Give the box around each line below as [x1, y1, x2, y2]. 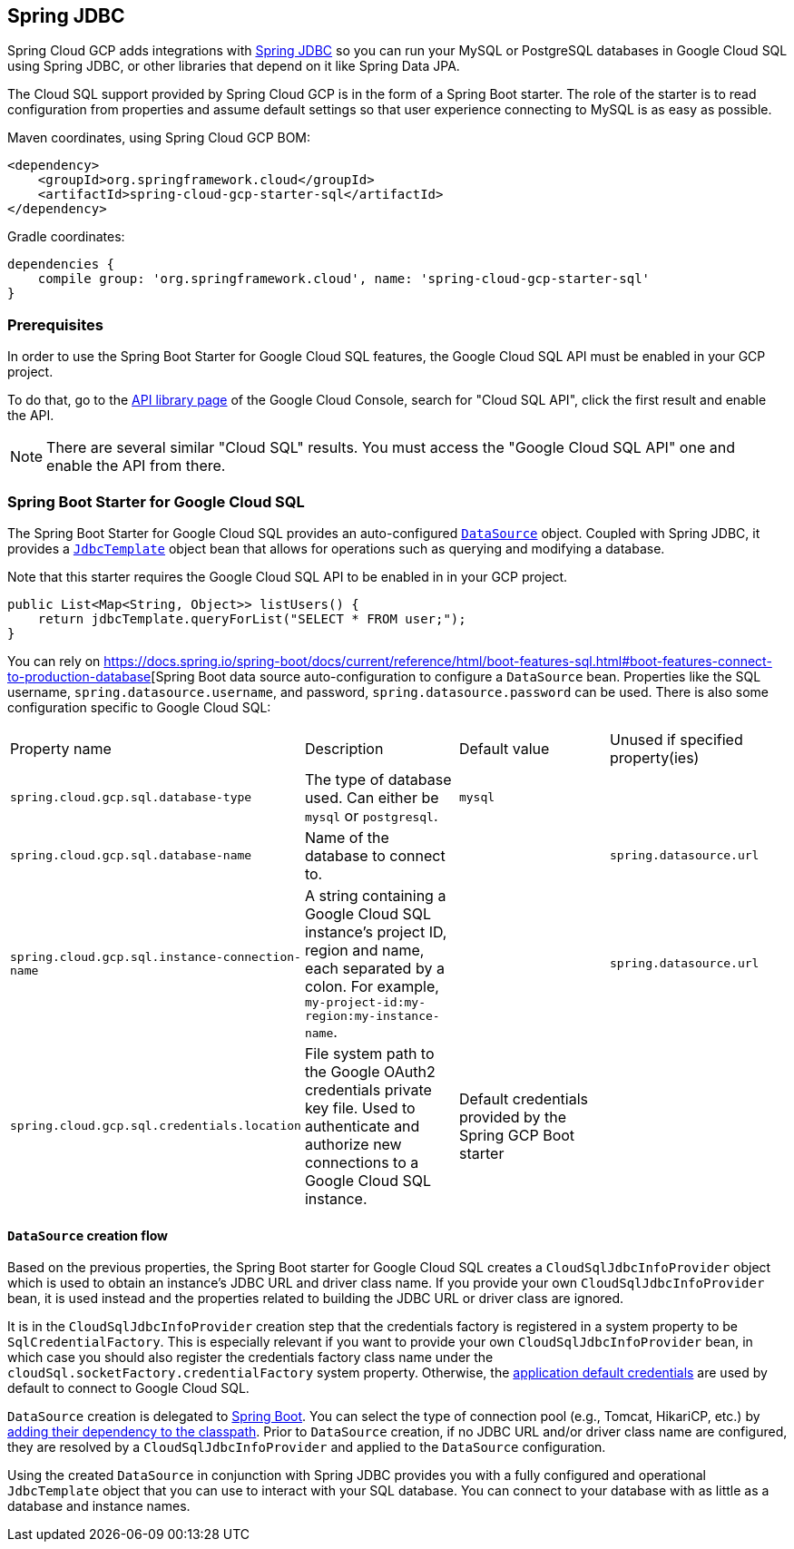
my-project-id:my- [304, 995, 426, 1009]
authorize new [304, 1134, 402, 1153]
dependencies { [7, 257, 115, 272]
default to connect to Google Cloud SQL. [7, 1380, 250, 1397]
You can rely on [7, 652, 101, 669]
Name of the [304, 828, 389, 847]
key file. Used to [304, 1098, 416, 1117]
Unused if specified [610, 730, 743, 749]
